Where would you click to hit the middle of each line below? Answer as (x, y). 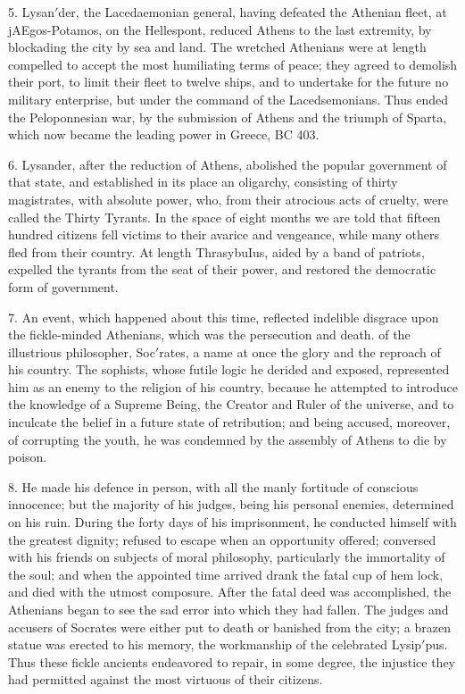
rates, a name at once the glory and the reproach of (300, 351)
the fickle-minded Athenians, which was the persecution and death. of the (209, 334)
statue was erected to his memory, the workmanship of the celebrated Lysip (215, 644)
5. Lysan (31, 12)
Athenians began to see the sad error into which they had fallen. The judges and (228, 609)
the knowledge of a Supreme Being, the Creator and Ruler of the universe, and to (231, 404)
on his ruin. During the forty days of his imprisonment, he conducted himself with (232, 522)
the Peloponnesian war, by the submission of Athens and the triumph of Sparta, (228, 117)
